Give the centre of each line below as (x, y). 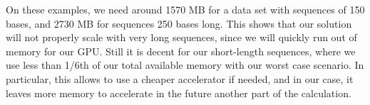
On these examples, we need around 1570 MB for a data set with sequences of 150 (185, 9)
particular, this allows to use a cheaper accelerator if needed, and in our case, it (180, 78)
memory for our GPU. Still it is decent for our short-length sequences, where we (181, 51)
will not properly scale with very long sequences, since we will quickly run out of (181, 37)
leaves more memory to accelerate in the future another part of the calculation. (179, 93)
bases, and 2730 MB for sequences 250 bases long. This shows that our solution (179, 23)
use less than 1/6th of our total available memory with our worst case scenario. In (185, 65)
